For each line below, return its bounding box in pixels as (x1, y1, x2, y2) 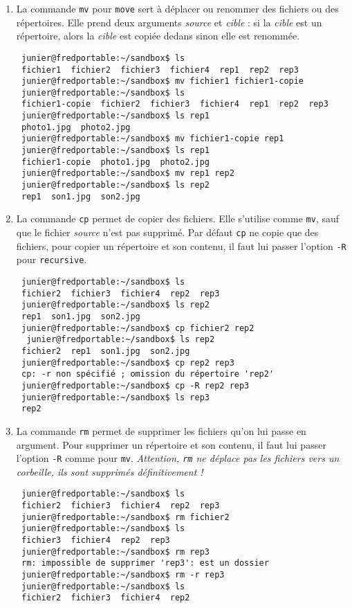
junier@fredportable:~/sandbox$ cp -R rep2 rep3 (21, 380, 250, 391)
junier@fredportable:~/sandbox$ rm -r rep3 (21, 569, 225, 580)
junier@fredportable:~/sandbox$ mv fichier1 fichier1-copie (21, 76, 304, 87)
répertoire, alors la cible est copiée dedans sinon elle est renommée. (16, 28, 300, 43)
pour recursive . (16, 252, 87, 267)
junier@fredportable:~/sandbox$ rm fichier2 (21, 512, 230, 522)
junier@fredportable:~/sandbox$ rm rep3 (21, 546, 210, 557)
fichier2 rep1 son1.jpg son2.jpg (21, 346, 190, 356)
